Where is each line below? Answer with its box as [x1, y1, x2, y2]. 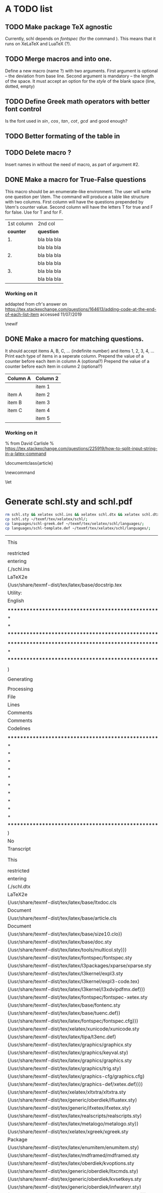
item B [7, 399, 22, 406]
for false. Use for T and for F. [5, 209, 63, 215]
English [7, 597, 24, 604]
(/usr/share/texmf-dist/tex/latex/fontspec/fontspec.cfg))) [7, 1018, 138, 1025]
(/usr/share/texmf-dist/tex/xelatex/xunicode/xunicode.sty [7, 1026, 140, 1032]
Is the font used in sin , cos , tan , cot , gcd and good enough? [5, 118, 128, 124]
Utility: [7, 590, 22, 596]
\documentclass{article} [5, 460, 53, 466]
